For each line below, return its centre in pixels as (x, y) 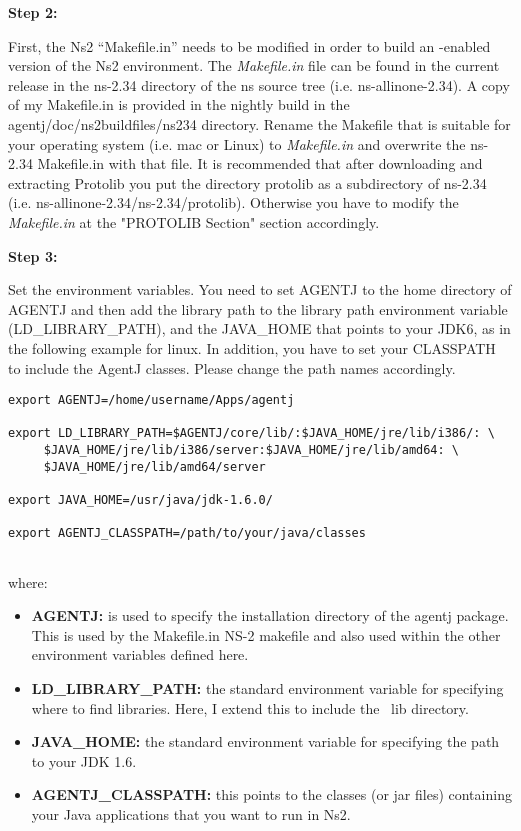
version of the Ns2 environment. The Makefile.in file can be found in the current (254, 65)
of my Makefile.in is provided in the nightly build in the (179, 104)
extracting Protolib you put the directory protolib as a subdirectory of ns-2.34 (247, 182)
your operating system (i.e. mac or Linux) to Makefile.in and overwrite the (237, 143)
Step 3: (33, 255)
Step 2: (33, 12)
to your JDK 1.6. (84, 760)
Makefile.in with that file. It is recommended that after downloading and (260, 163)
